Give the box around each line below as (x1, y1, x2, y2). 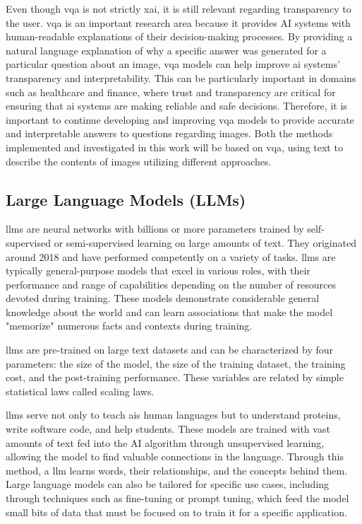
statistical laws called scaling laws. (6, 383, 155, 398)
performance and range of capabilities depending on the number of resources (6, 276, 336, 291)
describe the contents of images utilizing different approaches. (6, 153, 272, 168)
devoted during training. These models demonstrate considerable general (6, 291, 320, 305)
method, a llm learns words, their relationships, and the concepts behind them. (6, 462, 347, 477)
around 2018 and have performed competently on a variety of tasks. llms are (6, 249, 336, 264)
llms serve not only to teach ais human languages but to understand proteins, (6, 407, 341, 422)
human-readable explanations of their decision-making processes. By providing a (6, 29, 353, 44)
